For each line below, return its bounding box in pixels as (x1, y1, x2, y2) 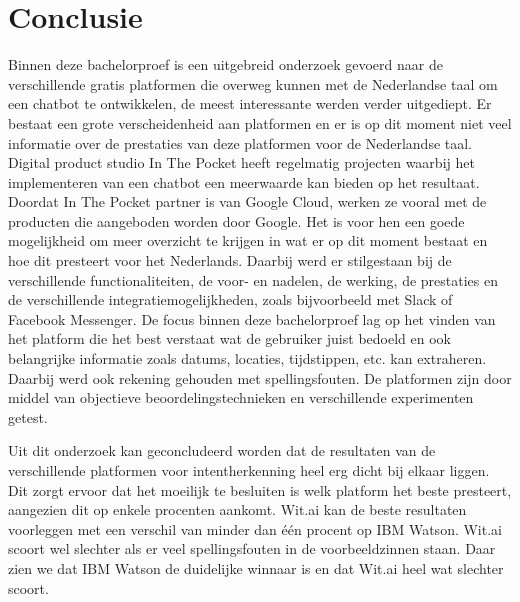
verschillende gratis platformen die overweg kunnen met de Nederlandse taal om (8, 73, 498, 94)
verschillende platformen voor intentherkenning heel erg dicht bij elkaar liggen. (8, 460, 490, 480)
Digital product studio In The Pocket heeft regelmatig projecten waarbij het (8, 152, 475, 173)
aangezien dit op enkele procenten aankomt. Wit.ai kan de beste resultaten (8, 499, 467, 520)
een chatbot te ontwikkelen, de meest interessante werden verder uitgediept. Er (8, 93, 492, 114)
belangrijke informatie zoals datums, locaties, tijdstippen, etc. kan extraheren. (8, 348, 487, 369)
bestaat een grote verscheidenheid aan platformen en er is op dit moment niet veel (8, 112, 512, 133)
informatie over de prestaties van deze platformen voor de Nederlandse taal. (8, 132, 473, 153)
